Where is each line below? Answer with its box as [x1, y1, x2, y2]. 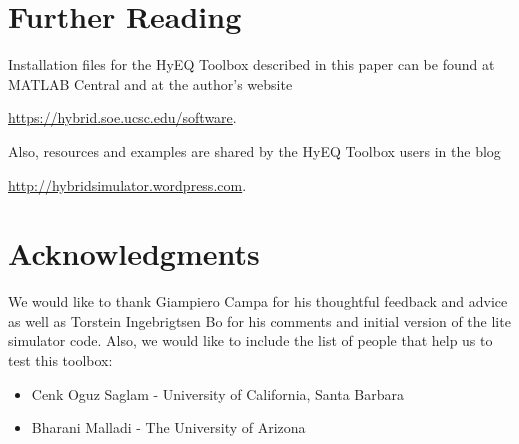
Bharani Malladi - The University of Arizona [31, 417, 306, 438]
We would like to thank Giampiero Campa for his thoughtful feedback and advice [8, 291, 508, 312]
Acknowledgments [8, 233, 260, 274]
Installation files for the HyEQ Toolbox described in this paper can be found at [8, 54, 495, 75]
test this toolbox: [8, 350, 113, 370]
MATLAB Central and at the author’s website [8, 73, 293, 94]
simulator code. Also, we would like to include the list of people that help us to [8, 330, 493, 351]
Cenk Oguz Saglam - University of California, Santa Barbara [31, 383, 405, 404]
